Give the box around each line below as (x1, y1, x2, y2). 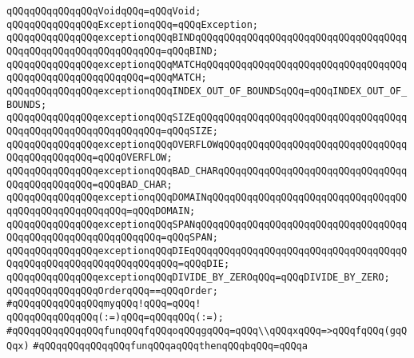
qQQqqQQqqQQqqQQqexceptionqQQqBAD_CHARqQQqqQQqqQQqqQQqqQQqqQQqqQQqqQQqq (6, 165, 408, 177)
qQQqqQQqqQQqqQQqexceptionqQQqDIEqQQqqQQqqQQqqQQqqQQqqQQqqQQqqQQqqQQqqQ (6, 245, 408, 257)
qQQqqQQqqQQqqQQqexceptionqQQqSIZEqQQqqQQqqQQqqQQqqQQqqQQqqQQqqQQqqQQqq (6, 112, 408, 124)
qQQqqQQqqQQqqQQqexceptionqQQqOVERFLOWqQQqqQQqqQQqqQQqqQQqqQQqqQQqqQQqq (6, 138, 408, 150)
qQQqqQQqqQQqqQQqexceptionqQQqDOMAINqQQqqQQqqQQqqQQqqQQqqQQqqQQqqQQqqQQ (6, 192, 408, 204)
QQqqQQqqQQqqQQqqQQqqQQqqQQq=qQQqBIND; (6, 45, 218, 57)
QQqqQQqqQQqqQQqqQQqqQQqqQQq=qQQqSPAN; (6, 232, 218, 244)
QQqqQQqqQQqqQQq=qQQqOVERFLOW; (6, 152, 173, 164)
